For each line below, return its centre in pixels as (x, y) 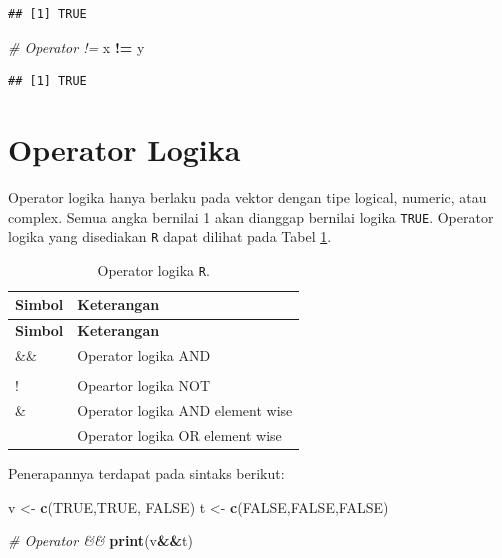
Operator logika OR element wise (179, 434)
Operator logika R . (153, 269)
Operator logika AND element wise (185, 410)
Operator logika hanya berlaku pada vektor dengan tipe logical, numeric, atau (247, 196)
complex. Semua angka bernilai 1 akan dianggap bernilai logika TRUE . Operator (251, 216)
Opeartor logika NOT (144, 385)
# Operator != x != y (76, 46)
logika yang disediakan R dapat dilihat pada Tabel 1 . (170, 236)
